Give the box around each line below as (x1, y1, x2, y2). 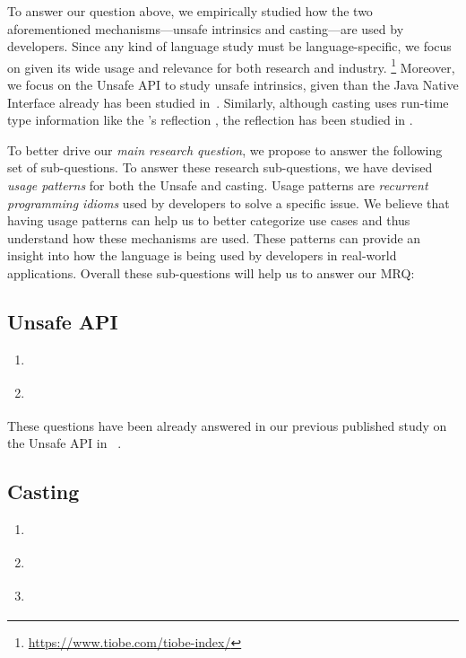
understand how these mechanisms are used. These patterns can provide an (7, 228, 421, 247)
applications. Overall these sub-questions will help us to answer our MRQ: (7, 263, 415, 282)
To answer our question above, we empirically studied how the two (7, 2, 373, 20)
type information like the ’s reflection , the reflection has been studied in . (7, 110, 413, 129)
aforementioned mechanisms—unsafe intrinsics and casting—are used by (7, 19, 404, 38)
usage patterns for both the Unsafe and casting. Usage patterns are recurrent (7, 176, 428, 194)
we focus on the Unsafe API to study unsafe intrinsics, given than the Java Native (7, 75, 459, 94)
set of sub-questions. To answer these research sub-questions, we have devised (7, 158, 433, 177)
